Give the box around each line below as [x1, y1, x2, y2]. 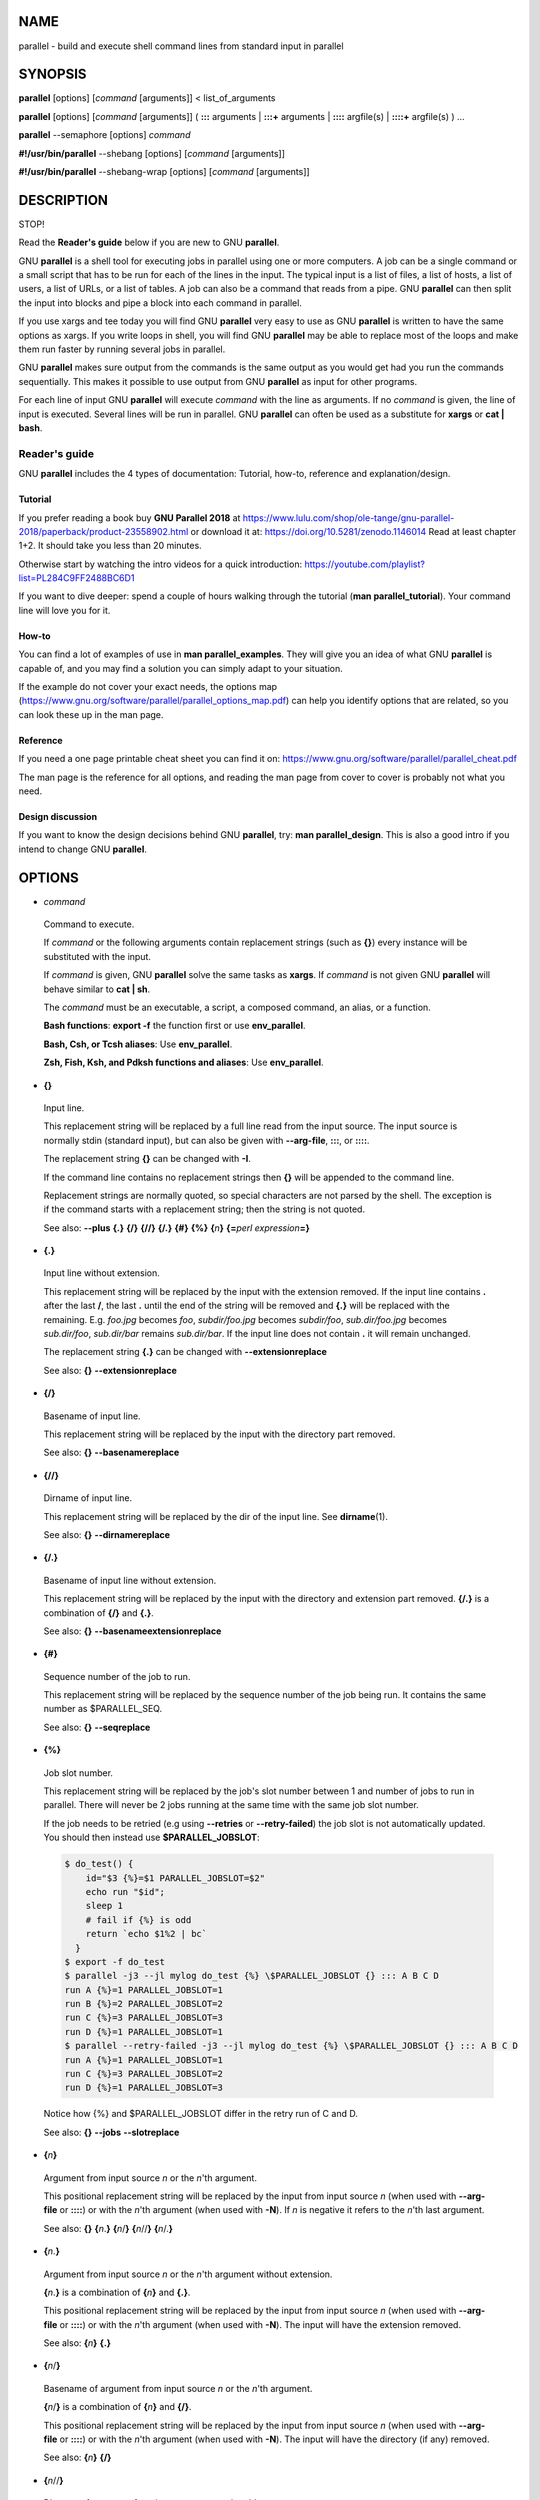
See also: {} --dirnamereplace [43, 1528, 170, 1540]
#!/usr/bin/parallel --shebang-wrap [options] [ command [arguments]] [18, 165, 310, 177]
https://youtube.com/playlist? [304, 558, 425, 570]
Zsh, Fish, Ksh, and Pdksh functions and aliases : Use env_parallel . [43, 1056, 324, 1069]
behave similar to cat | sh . [43, 983, 151, 995]
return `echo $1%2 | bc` [85, 1928, 208, 1940]
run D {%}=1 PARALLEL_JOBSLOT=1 [64, 2026, 224, 2037]
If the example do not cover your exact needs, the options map [18, 681, 278, 693]
